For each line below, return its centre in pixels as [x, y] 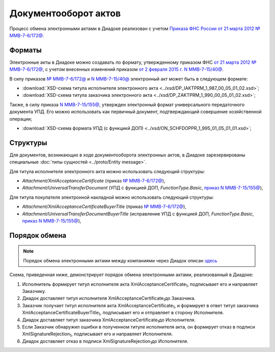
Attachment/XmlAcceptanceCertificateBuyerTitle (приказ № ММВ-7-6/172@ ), [104, 207]
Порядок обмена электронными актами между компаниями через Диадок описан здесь [120, 260]
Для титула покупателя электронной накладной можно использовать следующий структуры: [112, 197]
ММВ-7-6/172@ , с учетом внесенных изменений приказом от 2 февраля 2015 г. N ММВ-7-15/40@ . [117, 69]
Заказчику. [34, 291]
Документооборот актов [65, 13]
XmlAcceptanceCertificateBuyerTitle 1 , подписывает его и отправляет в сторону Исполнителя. [123, 313]
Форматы [25, 50]
